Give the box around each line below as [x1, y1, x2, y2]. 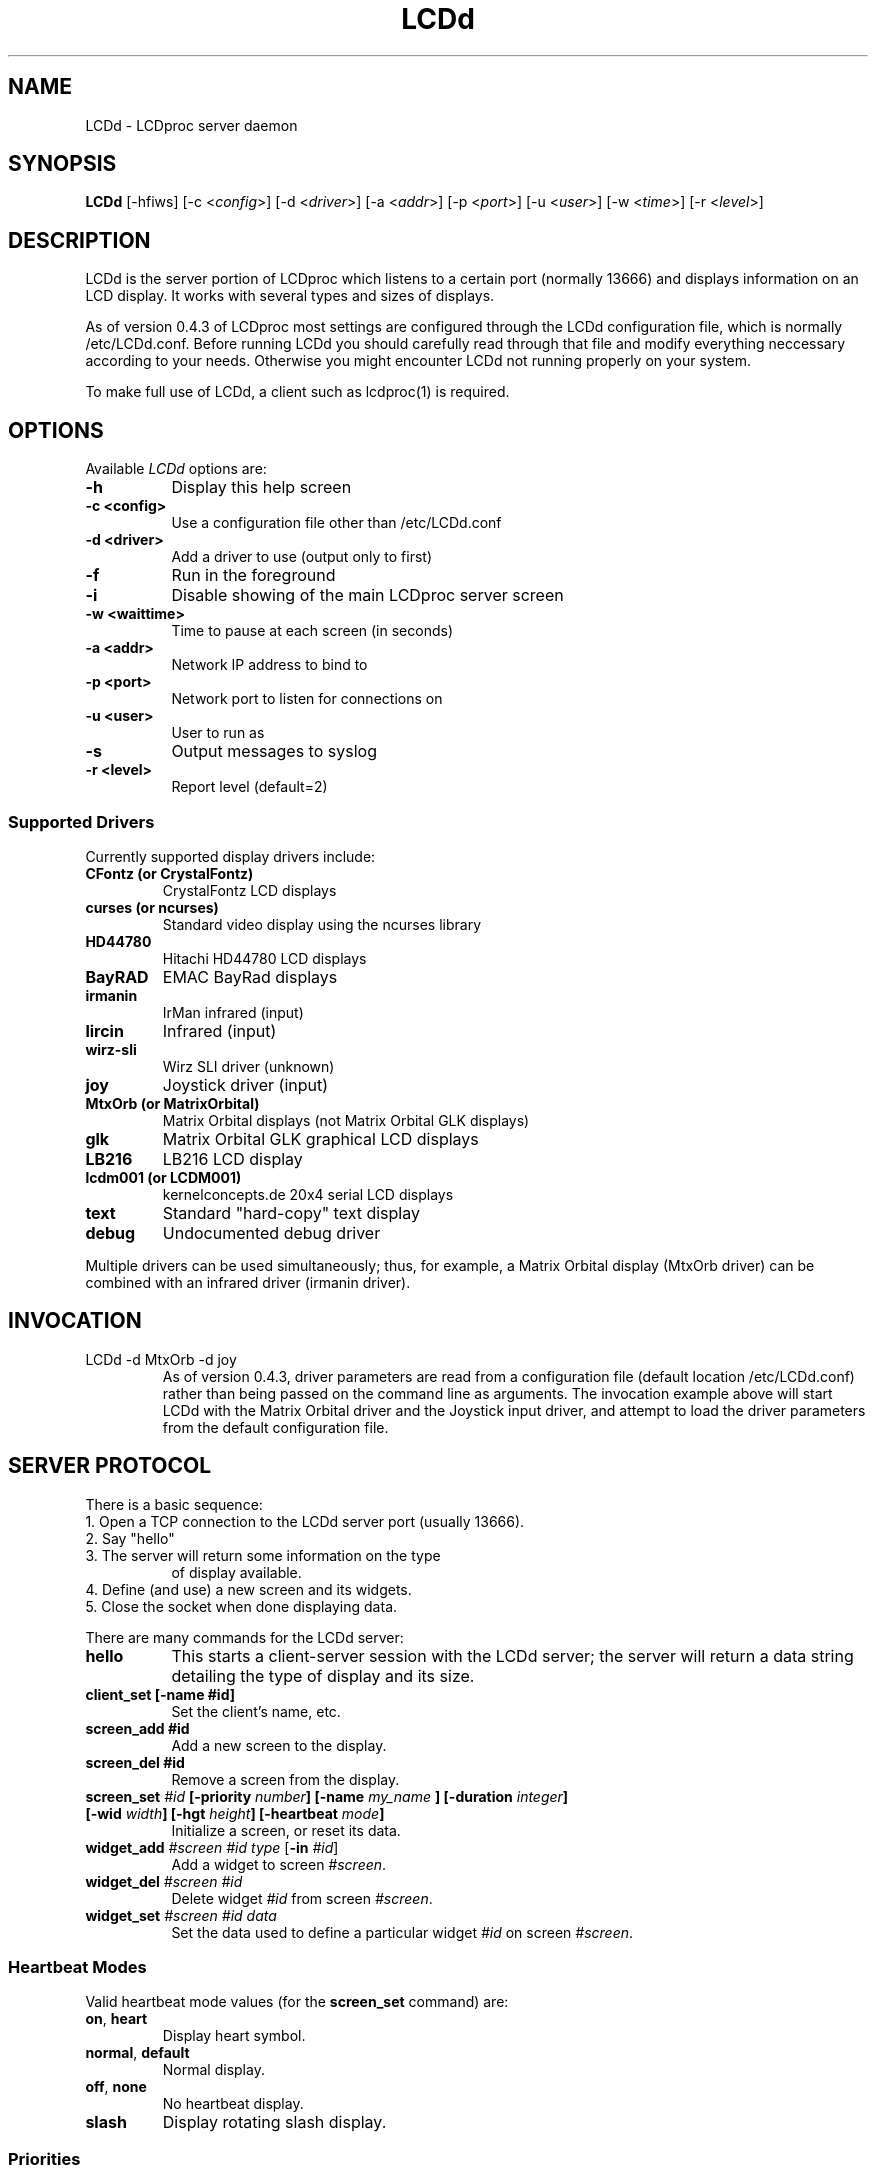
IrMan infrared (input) [162, 1003, 304, 1021]
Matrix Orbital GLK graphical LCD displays [162, 1128, 479, 1149]
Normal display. [162, 2061, 265, 2079]
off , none [85, 2078, 147, 2096]
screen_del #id [85, 1753, 185, 1771]
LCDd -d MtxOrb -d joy [85, 1350, 237, 1368]
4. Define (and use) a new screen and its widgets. [85, 1580, 412, 1598]
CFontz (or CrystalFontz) [85, 864, 254, 882]
